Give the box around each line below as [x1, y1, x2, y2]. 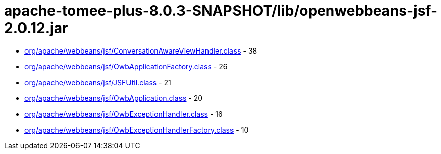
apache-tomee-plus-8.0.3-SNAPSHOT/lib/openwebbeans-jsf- [4, 2, 438, 19]
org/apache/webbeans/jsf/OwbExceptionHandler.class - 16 [24, 109, 223, 118]
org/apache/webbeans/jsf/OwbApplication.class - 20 [24, 93, 203, 102]
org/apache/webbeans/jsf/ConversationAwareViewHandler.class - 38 [24, 46, 257, 55]
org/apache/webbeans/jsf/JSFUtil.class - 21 [24, 78, 171, 87]
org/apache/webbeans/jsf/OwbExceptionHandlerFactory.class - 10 [24, 125, 249, 134]
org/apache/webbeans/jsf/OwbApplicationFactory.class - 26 [24, 62, 228, 71]
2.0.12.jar [4, 19, 68, 37]
